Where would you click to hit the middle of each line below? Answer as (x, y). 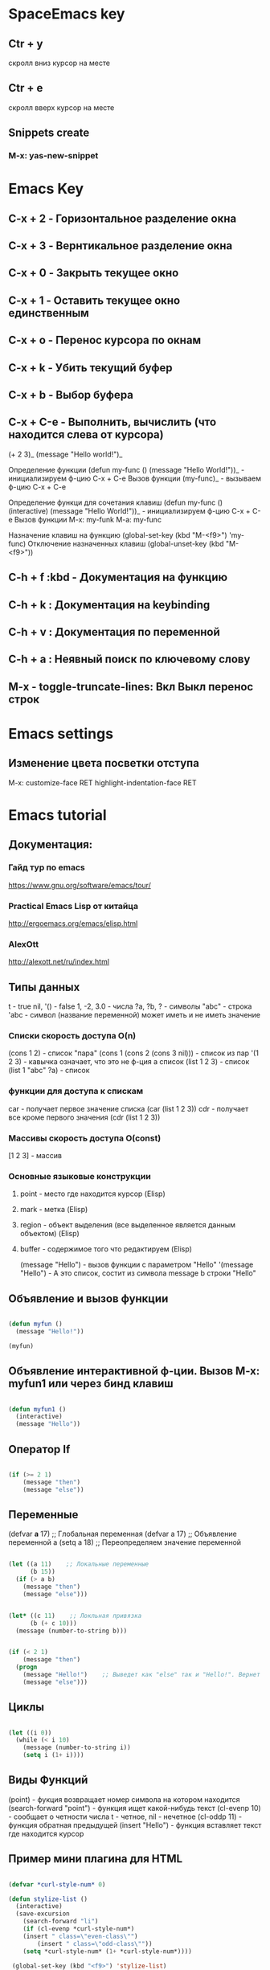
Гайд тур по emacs (47, 867)
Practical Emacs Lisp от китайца (74, 906)
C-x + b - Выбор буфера (71, 395)
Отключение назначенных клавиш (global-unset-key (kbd (126, 543)
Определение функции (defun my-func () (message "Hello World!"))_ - (127, 469)
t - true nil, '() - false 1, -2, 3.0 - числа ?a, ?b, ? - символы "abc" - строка (130, 1006)
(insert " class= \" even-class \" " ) (80, 1936)
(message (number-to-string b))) (72, 1631)
